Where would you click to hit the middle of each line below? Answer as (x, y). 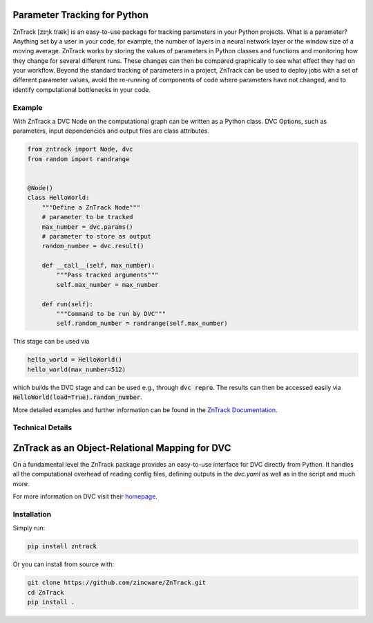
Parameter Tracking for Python (80, 15)
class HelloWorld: (58, 198)
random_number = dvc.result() (93, 246)
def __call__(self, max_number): (98, 266)
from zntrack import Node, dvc (80, 149)
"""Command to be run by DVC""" (111, 314)
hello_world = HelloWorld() (75, 360)
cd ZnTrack (46, 592)
